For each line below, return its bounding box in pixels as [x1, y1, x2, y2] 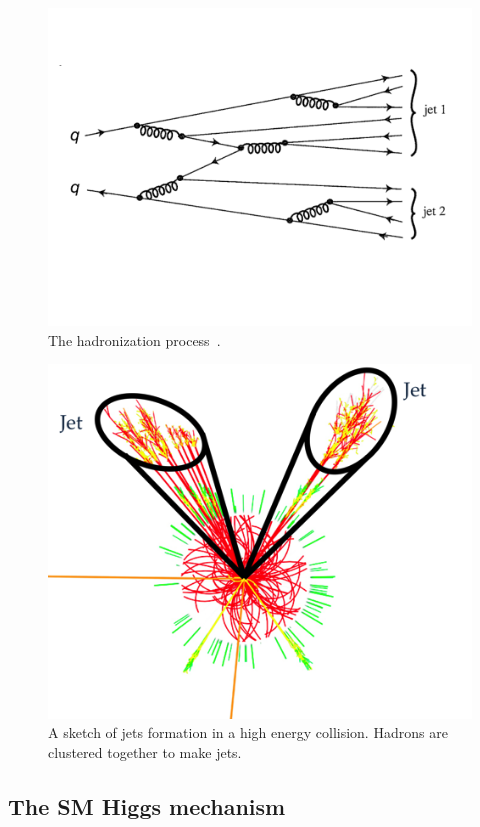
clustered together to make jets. [48, 741, 242, 762]
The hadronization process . [48, 329, 221, 350]
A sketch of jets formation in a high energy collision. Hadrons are [48, 722, 448, 743]
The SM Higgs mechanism [8, 790, 286, 821]
